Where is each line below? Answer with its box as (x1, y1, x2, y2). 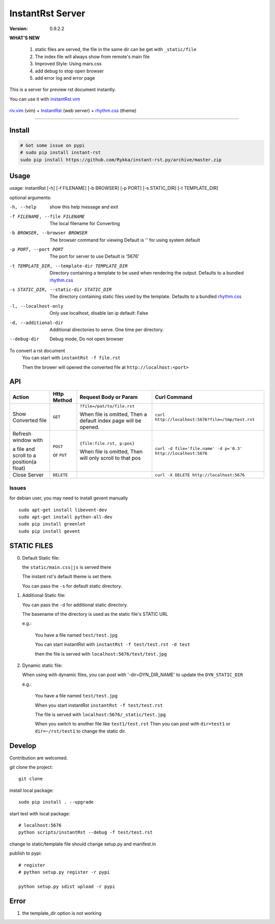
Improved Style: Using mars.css (35, 61, 102, 67)
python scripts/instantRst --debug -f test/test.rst (18, 830, 153, 835)
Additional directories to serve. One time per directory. (49, 327, 164, 333)
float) (12, 465, 25, 472)
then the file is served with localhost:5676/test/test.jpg (35, 651, 167, 657)
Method (52, 397, 72, 404)
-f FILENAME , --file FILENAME (9, 213, 85, 219)
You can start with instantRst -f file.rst (22, 355, 121, 361)
